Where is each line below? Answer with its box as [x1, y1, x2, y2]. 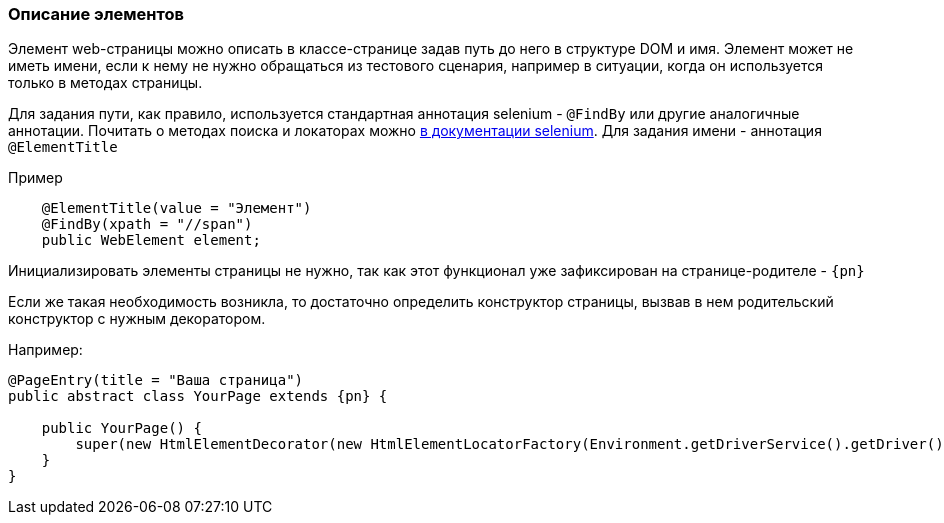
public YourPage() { [41, 420, 202, 437]
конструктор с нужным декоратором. [8, 310, 266, 328]
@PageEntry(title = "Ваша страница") [8, 372, 304, 389]
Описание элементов [8, 4, 184, 24]
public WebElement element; [41, 232, 261, 249]
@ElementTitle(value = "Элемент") [41, 200, 312, 217]
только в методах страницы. [8, 74, 203, 92]
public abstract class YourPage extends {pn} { [8, 388, 388, 405]
